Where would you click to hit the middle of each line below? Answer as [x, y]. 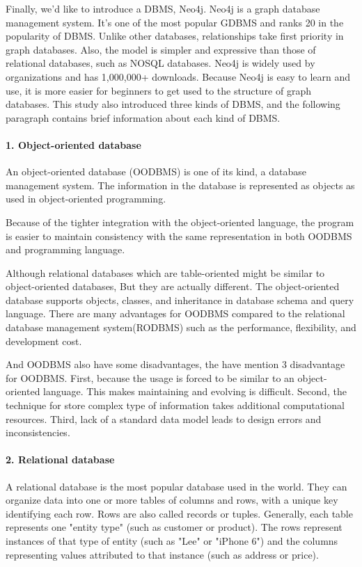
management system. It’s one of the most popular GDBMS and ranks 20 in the [175, 22]
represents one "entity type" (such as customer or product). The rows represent [174, 527]
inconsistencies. [38, 432]
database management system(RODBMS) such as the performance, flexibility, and [181, 327]
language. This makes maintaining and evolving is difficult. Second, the [195, 391]
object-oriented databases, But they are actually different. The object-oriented [173, 286]
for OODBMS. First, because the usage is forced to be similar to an [150, 377]
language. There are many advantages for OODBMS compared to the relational [175, 313]
